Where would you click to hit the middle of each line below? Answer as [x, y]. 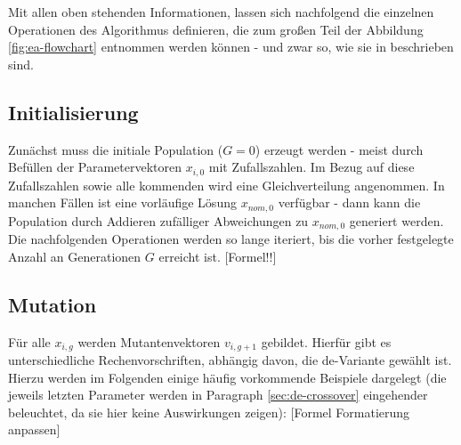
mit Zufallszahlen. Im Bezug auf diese [311, 167]
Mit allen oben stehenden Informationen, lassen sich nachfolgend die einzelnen [221, 12]
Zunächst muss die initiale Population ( [116, 149]
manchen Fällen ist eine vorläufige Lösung [122, 202]
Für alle [29, 341]
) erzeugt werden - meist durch [339, 149]
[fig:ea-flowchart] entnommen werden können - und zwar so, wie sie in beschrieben [231, 47]
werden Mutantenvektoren [149, 341]
